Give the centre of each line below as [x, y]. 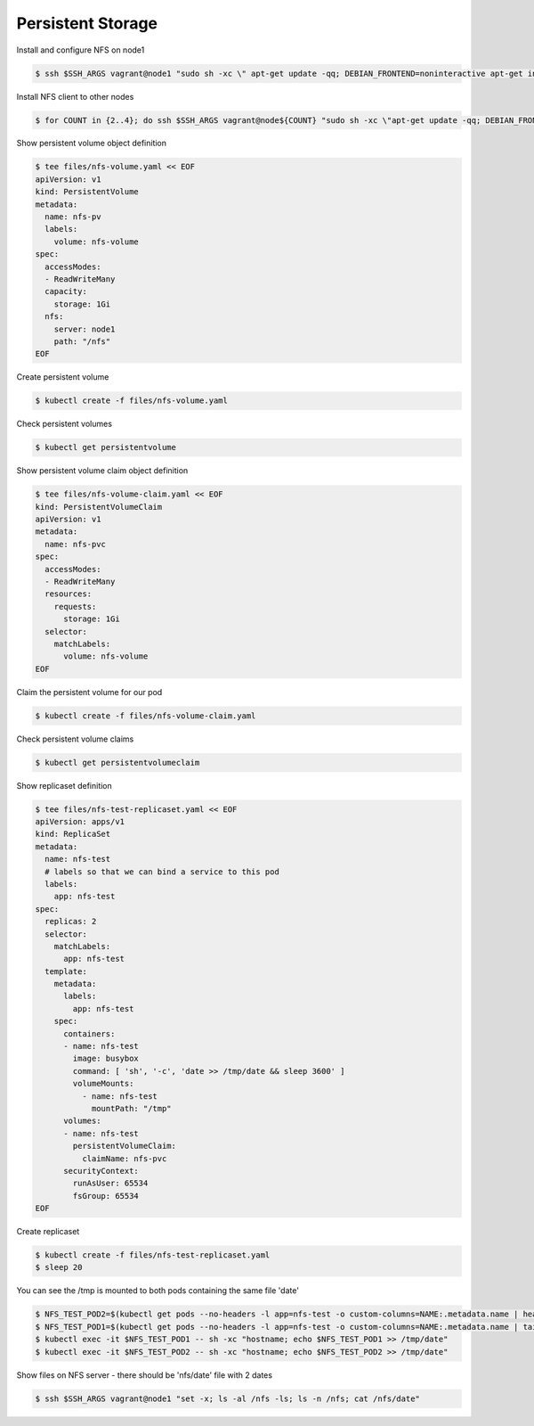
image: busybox [106, 1059]
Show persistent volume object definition [92, 143]
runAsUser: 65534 [110, 1184]
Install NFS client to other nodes [75, 96]
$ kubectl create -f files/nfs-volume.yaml [132, 401]
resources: [69, 594]
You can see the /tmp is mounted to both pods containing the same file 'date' [158, 1291]
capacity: [66, 291]
